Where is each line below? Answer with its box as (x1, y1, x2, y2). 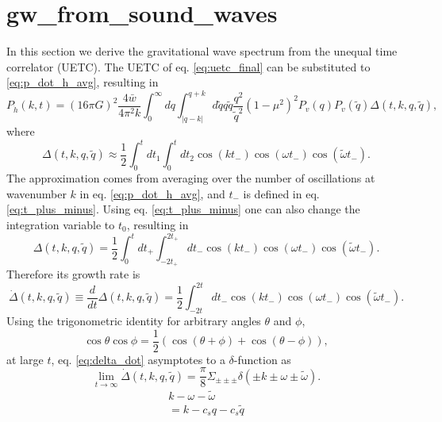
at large (6, 351, 44, 367)
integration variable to (6, 216, 115, 232)
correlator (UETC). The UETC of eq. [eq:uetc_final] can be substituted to (6, 58, 371, 75)
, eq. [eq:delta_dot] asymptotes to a (51, 351, 225, 367)
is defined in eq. (243, 185, 320, 201)
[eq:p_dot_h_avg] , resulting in (6, 74, 159, 90)
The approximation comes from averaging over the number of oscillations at (6, 170, 375, 186)
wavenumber (6, 185, 67, 201)
